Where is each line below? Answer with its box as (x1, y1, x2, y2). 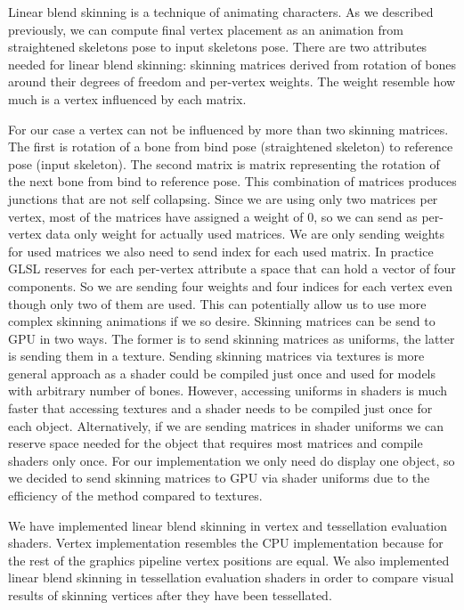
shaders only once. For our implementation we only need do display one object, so (8, 451, 455, 469)
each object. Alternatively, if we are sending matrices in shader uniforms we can (8, 416, 444, 435)
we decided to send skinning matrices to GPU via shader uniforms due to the (8, 468, 430, 487)
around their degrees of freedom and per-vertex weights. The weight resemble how (8, 72, 456, 91)
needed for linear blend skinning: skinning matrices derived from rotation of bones (8, 54, 457, 73)
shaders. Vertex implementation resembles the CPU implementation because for (8, 533, 444, 552)
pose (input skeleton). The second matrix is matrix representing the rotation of (8, 154, 440, 173)
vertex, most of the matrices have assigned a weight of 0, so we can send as (8, 207, 418, 225)
